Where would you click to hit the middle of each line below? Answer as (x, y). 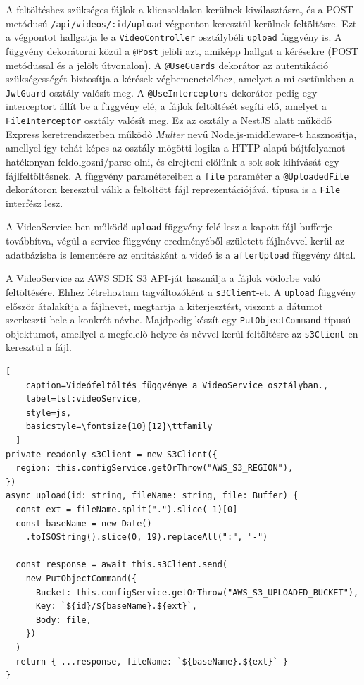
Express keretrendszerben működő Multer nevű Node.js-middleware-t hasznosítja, (181, 134)
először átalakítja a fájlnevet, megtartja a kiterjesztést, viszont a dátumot (164, 306)
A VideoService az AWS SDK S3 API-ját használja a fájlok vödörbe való (163, 278)
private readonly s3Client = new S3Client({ (112, 454)
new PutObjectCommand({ (81, 578)
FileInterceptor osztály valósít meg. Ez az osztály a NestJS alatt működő (169, 120)
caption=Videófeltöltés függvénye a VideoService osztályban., (177, 385)
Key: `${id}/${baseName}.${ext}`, (117, 606)
